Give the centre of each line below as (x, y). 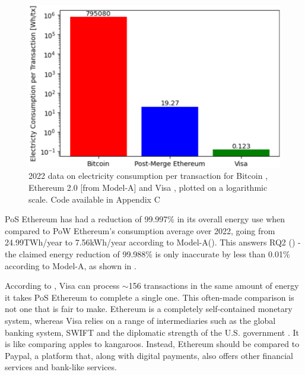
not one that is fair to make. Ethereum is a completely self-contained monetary (149, 309)
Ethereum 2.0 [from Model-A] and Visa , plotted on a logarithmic (148, 187)
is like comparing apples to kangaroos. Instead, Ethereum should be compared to (152, 344)
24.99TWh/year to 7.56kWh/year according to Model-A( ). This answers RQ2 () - (153, 242)
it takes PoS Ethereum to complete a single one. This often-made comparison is (150, 297)
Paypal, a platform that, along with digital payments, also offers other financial (149, 355)
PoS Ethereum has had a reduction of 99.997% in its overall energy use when (145, 219)
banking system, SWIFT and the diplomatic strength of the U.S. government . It (152, 332)
